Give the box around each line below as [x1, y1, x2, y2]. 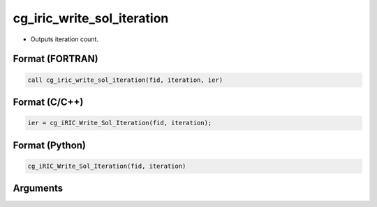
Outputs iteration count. [30, 35, 99, 43]
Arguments [13, 183, 64, 194]
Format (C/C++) [13, 96, 84, 108]
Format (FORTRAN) [13, 53, 98, 65]
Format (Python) [13, 139, 87, 151]
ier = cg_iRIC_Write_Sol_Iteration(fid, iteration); [27, 119, 212, 127]
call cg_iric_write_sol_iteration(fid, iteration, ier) [27, 76, 223, 84]
